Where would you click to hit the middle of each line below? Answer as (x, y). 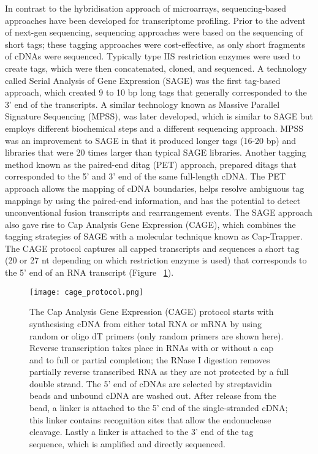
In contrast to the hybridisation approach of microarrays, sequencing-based (146, 8)
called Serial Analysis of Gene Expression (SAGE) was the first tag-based (143, 80)
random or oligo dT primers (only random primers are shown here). (157, 335)
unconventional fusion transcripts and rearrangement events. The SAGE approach (159, 212)
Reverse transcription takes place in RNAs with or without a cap (152, 348)
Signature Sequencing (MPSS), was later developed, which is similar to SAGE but (159, 116)
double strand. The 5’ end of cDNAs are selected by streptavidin (151, 383)
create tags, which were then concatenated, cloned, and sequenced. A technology (156, 68)
